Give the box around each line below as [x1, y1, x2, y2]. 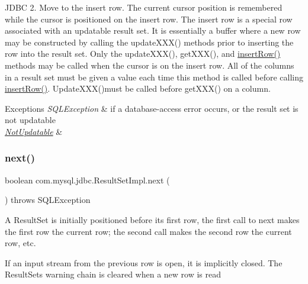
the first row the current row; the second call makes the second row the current [5, 225, 292, 237]
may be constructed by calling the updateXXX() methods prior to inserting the [5, 35, 294, 48]
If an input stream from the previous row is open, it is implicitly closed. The [5, 256, 283, 269]
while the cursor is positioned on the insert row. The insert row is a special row [5, 12, 293, 25]
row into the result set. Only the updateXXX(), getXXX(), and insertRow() [5, 47, 281, 60]
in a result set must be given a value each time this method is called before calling [5, 70, 304, 83]
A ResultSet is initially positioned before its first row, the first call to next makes [5, 213, 300, 225]
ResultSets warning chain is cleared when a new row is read [5, 268, 222, 280]
